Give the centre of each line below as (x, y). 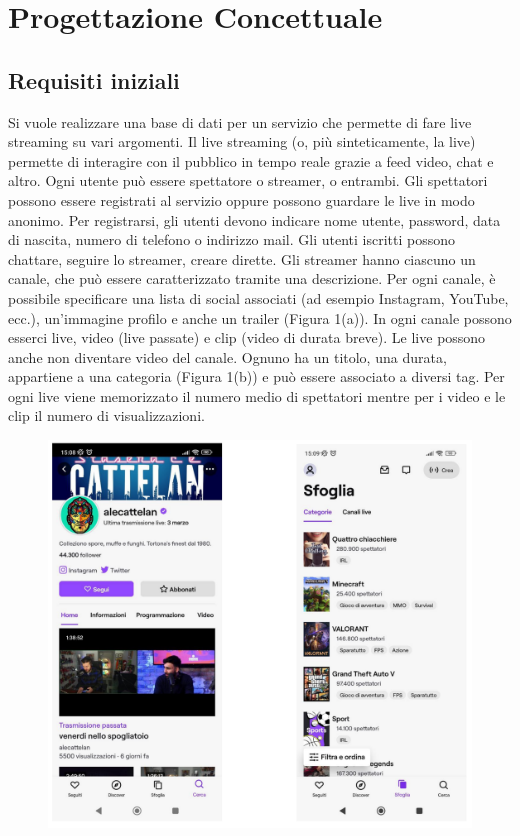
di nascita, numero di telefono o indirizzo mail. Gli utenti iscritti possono (231, 239)
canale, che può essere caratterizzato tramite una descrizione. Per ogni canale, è (252, 278)
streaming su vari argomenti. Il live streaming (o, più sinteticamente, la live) (242, 141)
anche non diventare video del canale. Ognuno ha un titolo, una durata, (227, 356)
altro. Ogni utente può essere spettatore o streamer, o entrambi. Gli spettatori (248, 180)
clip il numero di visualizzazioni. (106, 415)
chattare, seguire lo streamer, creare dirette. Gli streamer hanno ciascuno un (242, 258)
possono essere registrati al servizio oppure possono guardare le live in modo (241, 199)
